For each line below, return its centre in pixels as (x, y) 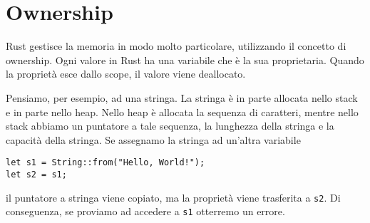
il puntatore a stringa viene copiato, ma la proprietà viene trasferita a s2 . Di (173, 197)
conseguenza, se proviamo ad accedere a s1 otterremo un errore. (145, 211)
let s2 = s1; (36, 174)
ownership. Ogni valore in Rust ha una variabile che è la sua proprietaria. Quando (185, 59)
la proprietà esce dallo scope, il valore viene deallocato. (126, 74)
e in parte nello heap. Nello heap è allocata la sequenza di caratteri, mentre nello (182, 111)
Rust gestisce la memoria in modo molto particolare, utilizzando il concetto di (176, 46)
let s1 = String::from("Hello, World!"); (106, 163)
